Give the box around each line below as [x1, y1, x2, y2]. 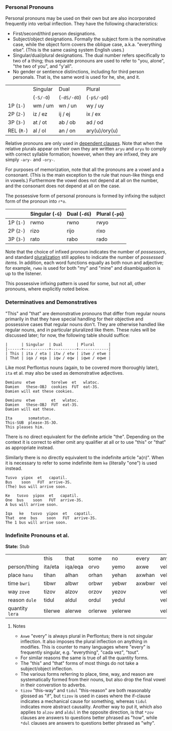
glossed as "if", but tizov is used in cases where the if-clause [20, 693, 151, 699]
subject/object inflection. [20, 665, 73, 672]
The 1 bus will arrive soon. [5, 520, 68, 525]
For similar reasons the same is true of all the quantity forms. [20, 654, 148, 661]
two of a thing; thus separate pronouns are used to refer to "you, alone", [12, 58, 165, 64]
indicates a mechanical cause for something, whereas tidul [20, 698, 147, 704]
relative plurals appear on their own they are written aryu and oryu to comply [5, 146, 166, 152]
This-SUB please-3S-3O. [5, 420, 58, 425]
